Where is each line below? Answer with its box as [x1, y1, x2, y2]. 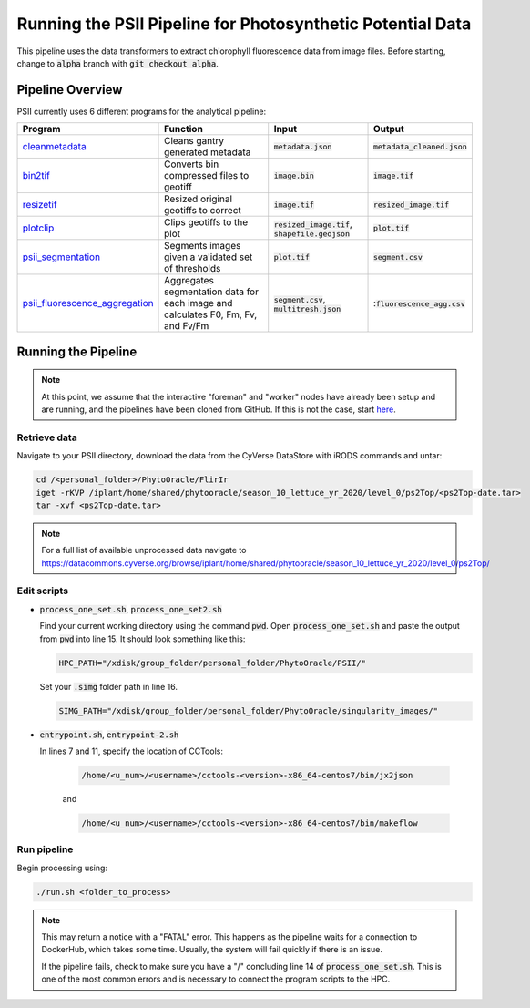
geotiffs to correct [164, 204, 241, 217]
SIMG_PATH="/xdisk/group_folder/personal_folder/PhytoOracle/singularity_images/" [58, 705, 439, 715]
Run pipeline [16, 843, 74, 856]
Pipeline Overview [16, 82, 123, 98]
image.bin [273, 170, 314, 180]
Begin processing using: [16, 862, 108, 873]
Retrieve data [16, 431, 77, 444]
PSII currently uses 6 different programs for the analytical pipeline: [16, 106, 267, 117]
